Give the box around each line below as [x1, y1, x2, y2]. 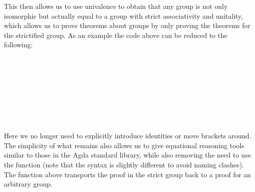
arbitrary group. [4, 179, 53, 189]
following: [4, 39, 33, 50]
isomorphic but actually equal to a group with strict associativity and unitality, [4, 10, 243, 21]
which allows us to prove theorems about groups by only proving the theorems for [4, 20, 251, 31]
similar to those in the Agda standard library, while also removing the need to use [4, 150, 251, 160]
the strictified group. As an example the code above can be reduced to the [4, 30, 227, 40]
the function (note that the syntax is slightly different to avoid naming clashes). [4, 159, 244, 169]
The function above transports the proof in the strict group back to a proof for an [4, 169, 251, 179]
